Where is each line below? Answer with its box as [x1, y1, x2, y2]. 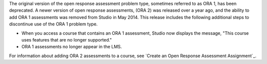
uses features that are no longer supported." [21, 37, 112, 43]
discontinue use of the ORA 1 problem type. [9, 21, 98, 27]
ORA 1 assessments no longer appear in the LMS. [21, 44, 122, 50]
